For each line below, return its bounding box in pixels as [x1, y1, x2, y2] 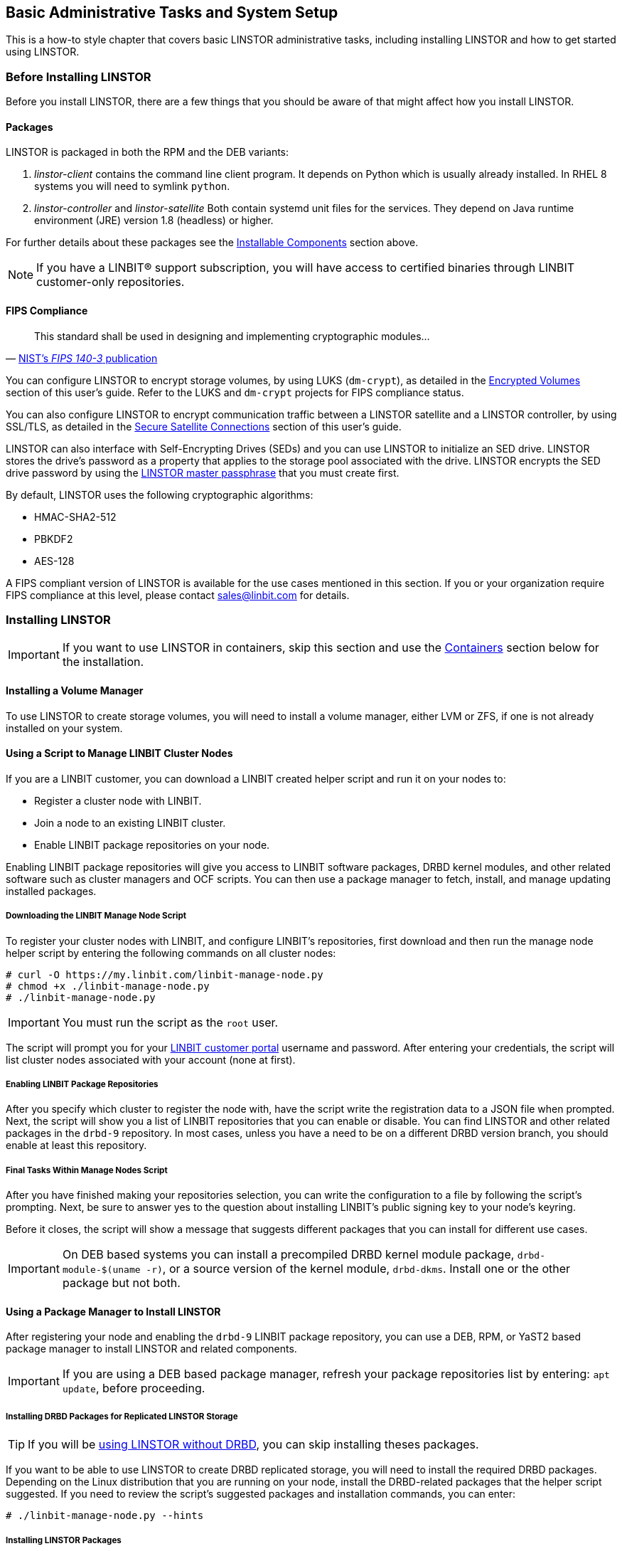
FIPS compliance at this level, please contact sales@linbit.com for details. [6, 588, 350, 601]
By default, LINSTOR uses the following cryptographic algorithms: [6, 488, 313, 501]
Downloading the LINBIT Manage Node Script [6, 911, 187, 921]
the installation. [62, 655, 144, 669]
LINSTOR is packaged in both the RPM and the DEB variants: [6, 146, 289, 159]
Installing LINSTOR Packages [6, 1535, 122, 1545]
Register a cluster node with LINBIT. [34, 794, 202, 807]
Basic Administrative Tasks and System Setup [6, 4, 338, 21]
